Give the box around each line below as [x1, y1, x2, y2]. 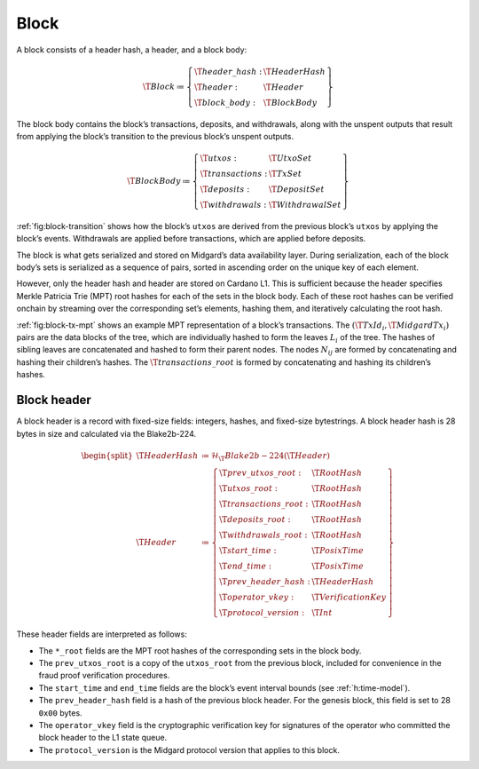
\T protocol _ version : [218, 608, 305, 618]
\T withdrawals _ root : [218, 530, 308, 541]
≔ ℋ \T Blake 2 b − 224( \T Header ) [200, 450, 330, 463]
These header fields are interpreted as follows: [16, 629, 188, 639]
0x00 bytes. [38, 707, 83, 718]
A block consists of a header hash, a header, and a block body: [16, 44, 247, 55]
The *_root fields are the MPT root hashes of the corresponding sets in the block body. [38, 645, 362, 656]
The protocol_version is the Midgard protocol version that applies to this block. [38, 744, 341, 755]
